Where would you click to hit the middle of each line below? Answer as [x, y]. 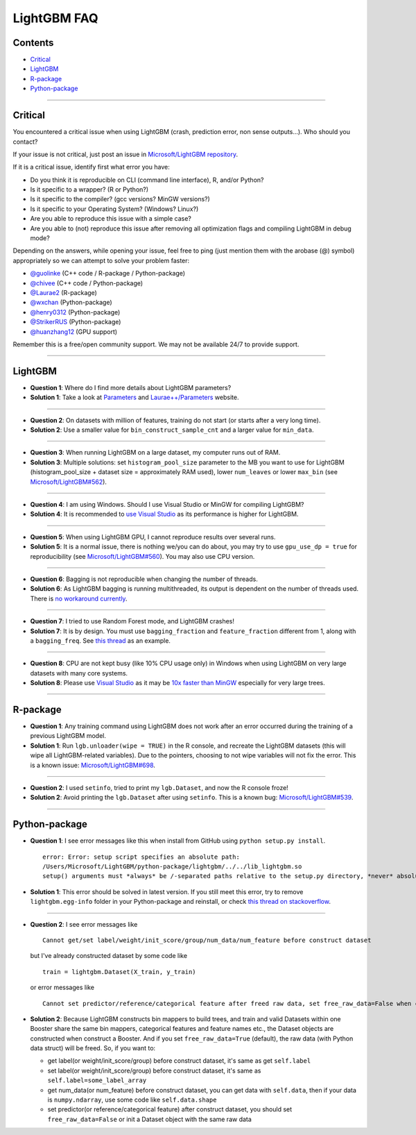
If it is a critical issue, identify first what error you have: [91, 167]
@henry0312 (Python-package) [75, 312]
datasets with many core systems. [79, 673]
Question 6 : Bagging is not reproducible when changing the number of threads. [144, 579]
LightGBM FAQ [55, 18]
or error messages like [62, 987]
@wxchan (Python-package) [71, 303]
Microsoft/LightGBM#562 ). [69, 482]
